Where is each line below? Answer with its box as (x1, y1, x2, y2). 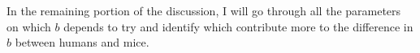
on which (6, 18, 51, 35)
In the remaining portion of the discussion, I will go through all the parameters (6, 2, 401, 18)
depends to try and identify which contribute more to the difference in (63, 18, 414, 35)
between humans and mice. (15, 34, 149, 51)
